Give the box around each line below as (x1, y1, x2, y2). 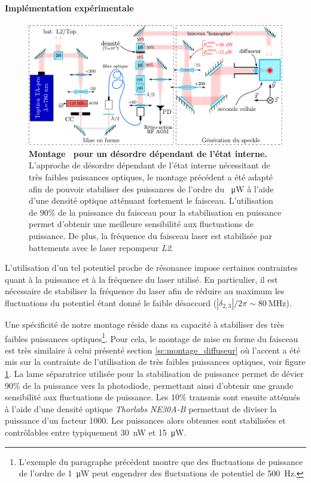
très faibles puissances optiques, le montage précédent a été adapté (29, 170, 273, 183)
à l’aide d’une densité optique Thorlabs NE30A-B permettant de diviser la (5, 402, 277, 415)
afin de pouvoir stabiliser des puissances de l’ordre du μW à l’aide (29, 182, 274, 195)
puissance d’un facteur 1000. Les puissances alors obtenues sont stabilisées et (5, 414, 286, 427)
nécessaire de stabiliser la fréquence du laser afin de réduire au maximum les (5, 285, 285, 297)
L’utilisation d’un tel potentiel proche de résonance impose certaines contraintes (5, 261, 298, 274)
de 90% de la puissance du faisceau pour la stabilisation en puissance (29, 206, 282, 218)
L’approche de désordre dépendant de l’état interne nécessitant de (29, 159, 270, 171)
